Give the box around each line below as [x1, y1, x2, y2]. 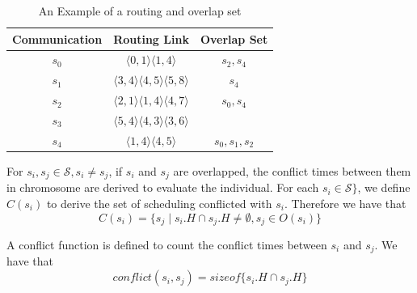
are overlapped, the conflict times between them [173, 162, 411, 179]
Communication [12, 30, 103, 47]
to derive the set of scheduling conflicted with [46, 194, 272, 211]
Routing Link [113, 30, 189, 47]
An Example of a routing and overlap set [38, 2, 242, 19]
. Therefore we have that [284, 194, 406, 211]
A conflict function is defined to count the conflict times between [6, 236, 327, 253]
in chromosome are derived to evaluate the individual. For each [6, 179, 319, 196]
